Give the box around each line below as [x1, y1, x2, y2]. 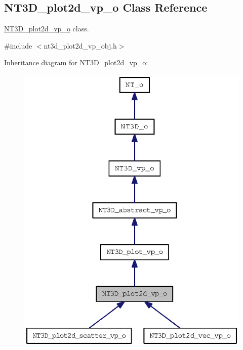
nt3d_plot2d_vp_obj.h [44, 40, 117, 51]
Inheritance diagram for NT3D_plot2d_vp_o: [4, 57, 148, 68]
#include [4, 40, 32, 51]
